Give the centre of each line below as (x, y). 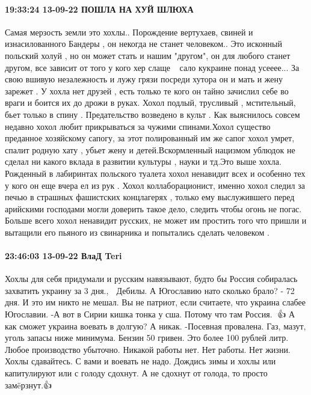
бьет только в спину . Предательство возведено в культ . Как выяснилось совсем (152, 114)
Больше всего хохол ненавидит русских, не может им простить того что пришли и (156, 220)
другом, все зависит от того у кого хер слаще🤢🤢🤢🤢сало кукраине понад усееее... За (152, 67)
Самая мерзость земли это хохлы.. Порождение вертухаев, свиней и (129, 32)
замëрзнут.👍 (29, 384)
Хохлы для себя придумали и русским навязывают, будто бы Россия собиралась (151, 279)
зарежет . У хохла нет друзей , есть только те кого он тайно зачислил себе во (147, 90)
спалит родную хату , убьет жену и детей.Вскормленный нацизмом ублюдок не (150, 149)
